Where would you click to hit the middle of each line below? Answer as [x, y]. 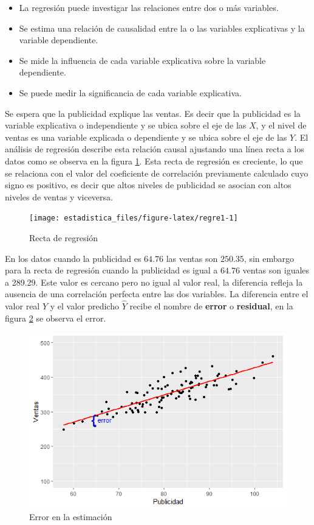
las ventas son [192, 258]
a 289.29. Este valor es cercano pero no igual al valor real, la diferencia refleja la [154, 282]
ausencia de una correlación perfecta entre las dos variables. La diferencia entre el [157, 294]
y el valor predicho [84, 306]
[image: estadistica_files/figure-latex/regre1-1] [134, 218]
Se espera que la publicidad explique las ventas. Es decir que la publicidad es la [153, 113]
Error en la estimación [71, 517]
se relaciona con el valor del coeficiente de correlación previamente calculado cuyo [157, 173]
